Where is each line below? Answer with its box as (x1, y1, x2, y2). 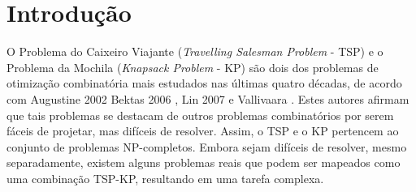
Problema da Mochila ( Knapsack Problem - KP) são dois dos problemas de (6, 58, 379, 75)
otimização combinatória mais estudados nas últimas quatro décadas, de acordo (6, 75, 402, 92)
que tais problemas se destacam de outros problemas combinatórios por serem (6, 106, 394, 123)
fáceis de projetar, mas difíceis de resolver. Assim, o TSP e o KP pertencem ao (6, 122, 399, 139)
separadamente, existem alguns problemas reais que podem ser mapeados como (6, 154, 401, 171)
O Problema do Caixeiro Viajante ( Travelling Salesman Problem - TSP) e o (6, 43, 383, 60)
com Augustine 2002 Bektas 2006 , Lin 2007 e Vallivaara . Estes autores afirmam (6, 90, 409, 107)
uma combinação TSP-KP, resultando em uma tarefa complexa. (6, 169, 324, 186)
